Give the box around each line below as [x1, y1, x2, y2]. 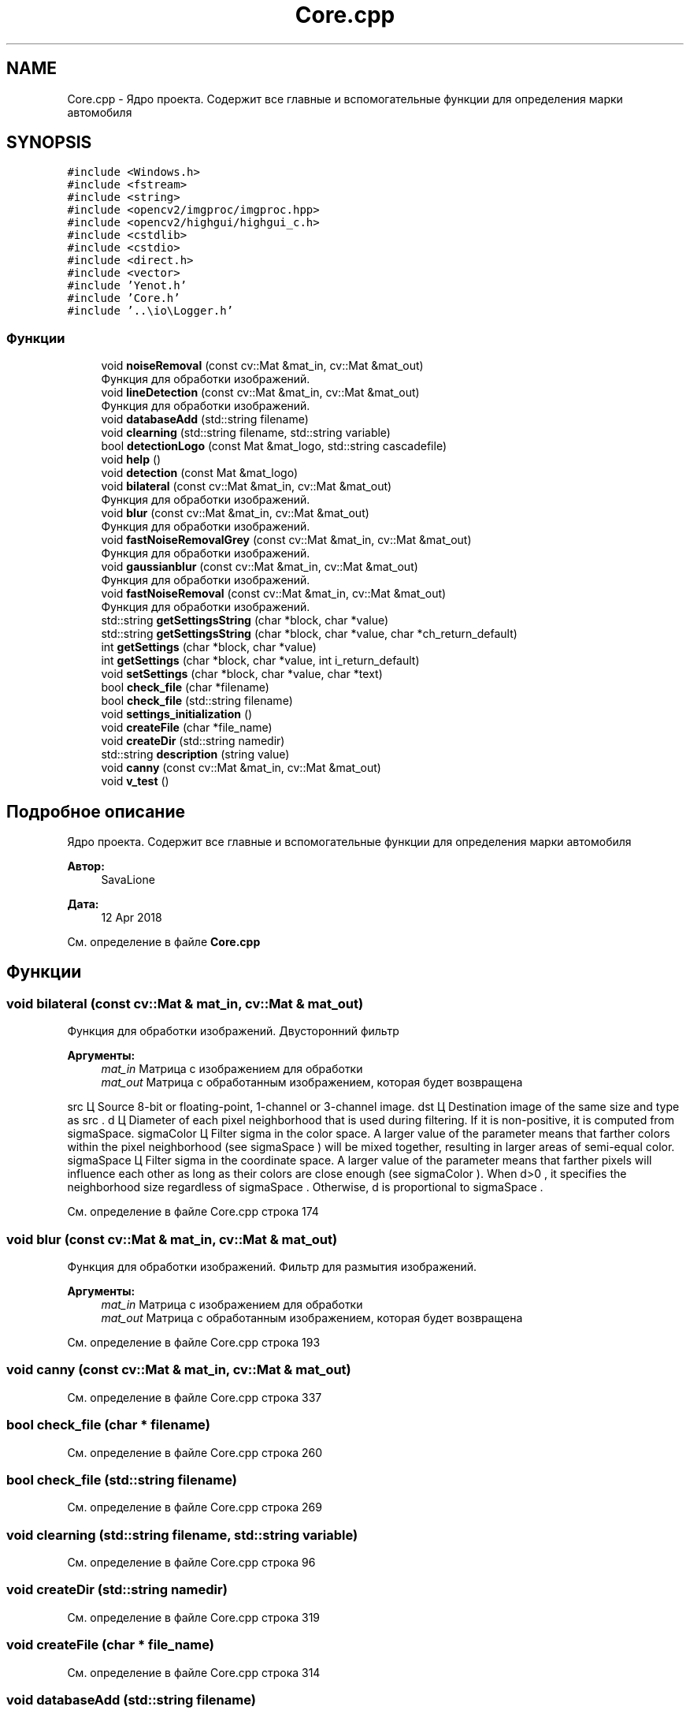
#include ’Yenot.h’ [67, 279, 187, 292]
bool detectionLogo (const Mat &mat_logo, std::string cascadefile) [101, 439, 447, 453]
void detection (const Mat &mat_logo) [101, 466, 299, 480]
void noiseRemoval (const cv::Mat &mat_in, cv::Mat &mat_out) [101, 359, 424, 373]
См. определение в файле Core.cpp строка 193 [67, 1336, 321, 1349]
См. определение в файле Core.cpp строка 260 [67, 1445, 323, 1459]
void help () [101, 453, 161, 467]
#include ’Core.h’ [67, 292, 180, 305]
